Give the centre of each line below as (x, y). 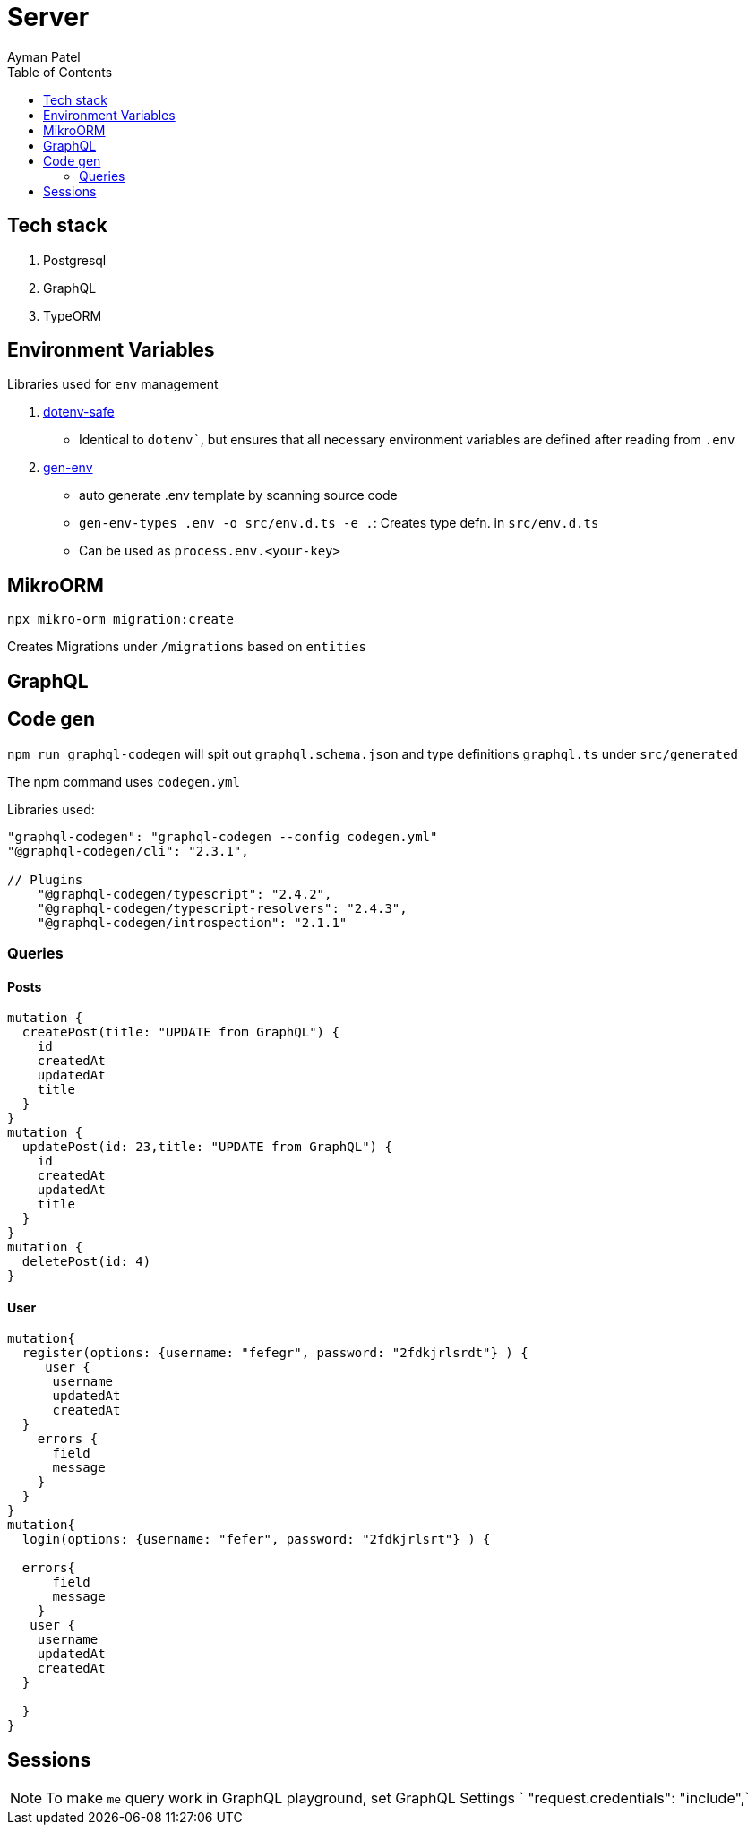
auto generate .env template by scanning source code (238, 495)
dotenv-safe (79, 412)
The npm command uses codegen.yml (124, 781)
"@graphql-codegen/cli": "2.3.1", (128, 851)
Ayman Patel (44, 56)
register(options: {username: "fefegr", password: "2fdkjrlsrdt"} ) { (275, 1353)
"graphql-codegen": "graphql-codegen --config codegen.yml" (223, 836)
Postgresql (75, 260)
